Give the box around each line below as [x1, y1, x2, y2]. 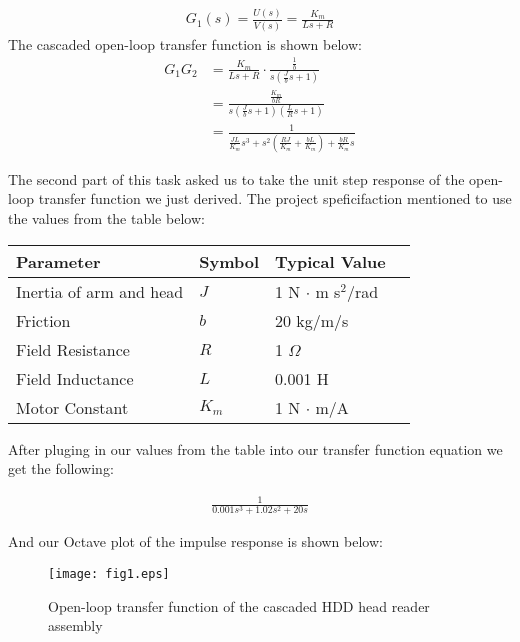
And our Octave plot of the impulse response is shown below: [8, 531, 383, 552]
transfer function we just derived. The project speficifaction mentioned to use [38, 188, 512, 209]
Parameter [16, 249, 101, 273]
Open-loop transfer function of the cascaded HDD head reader [48, 595, 430, 616]
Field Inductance [16, 366, 134, 390]
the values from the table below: [8, 207, 205, 228]
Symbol [199, 249, 260, 273]
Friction [16, 308, 71, 332]
